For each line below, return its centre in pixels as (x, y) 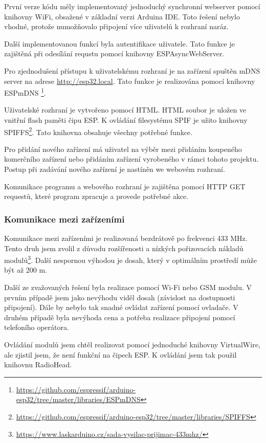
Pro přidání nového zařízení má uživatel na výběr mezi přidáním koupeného (123, 149)
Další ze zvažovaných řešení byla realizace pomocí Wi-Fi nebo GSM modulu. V (128, 287)
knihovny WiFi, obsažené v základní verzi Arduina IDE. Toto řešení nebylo (122, 16)
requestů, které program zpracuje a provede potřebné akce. (96, 196)
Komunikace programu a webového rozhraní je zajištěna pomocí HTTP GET (125, 186)
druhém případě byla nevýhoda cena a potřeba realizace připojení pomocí (120, 317)
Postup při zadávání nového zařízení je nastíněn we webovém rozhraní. (115, 169)
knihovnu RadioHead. (38, 364)
